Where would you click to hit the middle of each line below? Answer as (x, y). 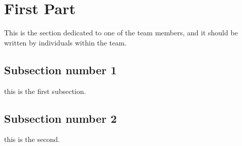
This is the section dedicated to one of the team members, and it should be (121, 33)
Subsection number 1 (61, 69)
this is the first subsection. (45, 91)
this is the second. (32, 139)
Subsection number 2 (61, 118)
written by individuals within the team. (65, 42)
